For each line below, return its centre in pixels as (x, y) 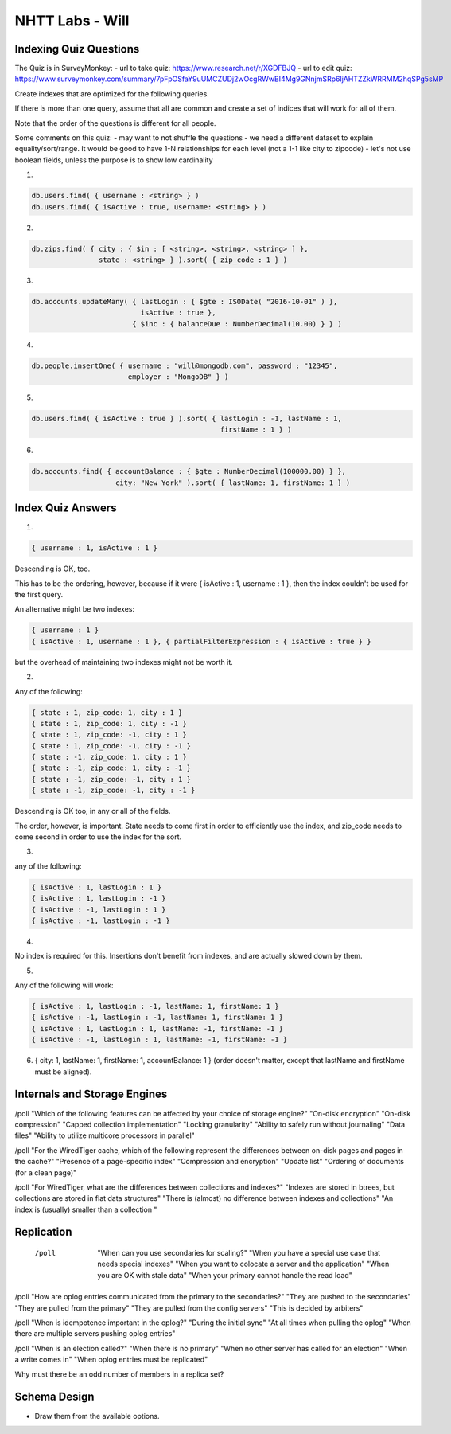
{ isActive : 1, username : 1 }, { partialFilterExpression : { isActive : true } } (201, 641)
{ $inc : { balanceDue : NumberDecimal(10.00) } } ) (237, 324)
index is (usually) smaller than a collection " (86, 1209)
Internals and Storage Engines (91, 1094)
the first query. (39, 594)
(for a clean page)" (46, 1172)
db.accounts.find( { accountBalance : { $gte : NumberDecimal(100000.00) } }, (189, 471)
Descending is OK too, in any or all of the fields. (93, 811)
